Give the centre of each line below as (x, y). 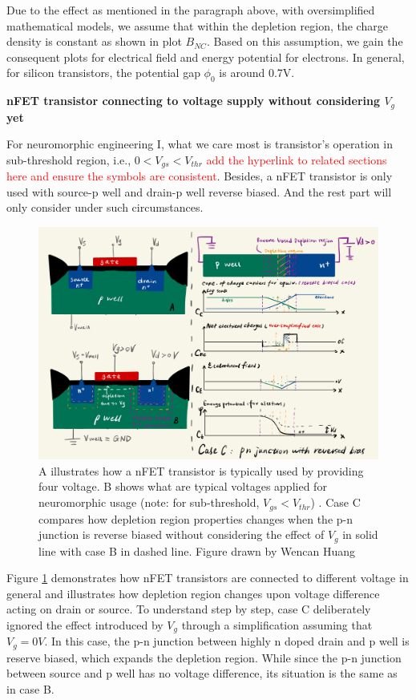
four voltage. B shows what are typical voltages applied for (183, 486)
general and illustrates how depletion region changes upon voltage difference (193, 593)
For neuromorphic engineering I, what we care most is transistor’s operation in (200, 144)
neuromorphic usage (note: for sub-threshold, (149, 502)
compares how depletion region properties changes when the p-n (196, 518)
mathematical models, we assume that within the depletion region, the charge (197, 25)
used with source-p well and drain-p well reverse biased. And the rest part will (199, 191)
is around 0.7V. (257, 73)
